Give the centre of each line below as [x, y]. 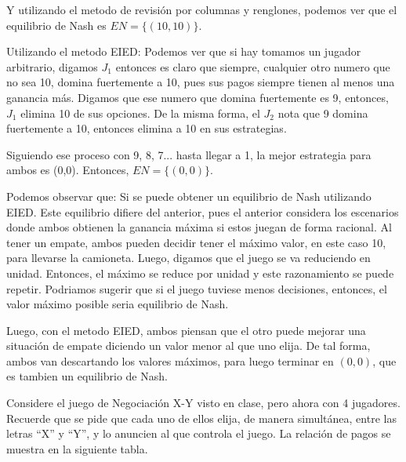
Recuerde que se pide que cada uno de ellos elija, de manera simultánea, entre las [201, 418]
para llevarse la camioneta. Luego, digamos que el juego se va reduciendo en [188, 258]
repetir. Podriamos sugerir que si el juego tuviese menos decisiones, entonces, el [197, 288]
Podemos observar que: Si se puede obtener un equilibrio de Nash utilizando [189, 196]
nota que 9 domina [323, 113]
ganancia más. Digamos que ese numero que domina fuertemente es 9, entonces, [198, 97]
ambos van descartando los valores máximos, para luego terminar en [170, 360]
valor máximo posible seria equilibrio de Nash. [118, 304]
